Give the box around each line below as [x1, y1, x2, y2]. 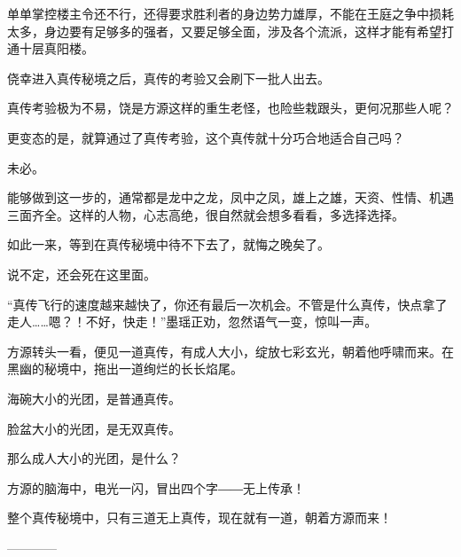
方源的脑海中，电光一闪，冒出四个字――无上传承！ [7, 478, 305, 497]
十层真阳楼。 [19, 39, 94, 58]
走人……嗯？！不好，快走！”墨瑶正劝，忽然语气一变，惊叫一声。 [7, 312, 378, 331]
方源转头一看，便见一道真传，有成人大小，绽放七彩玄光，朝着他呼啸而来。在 [7, 341, 454, 360]
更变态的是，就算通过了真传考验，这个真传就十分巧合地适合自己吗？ [7, 128, 404, 146]
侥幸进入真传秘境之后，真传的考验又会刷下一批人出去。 [7, 68, 330, 87]
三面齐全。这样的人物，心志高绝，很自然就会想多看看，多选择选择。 [7, 205, 404, 224]
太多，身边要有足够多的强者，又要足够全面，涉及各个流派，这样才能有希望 [7, 21, 441, 40]
